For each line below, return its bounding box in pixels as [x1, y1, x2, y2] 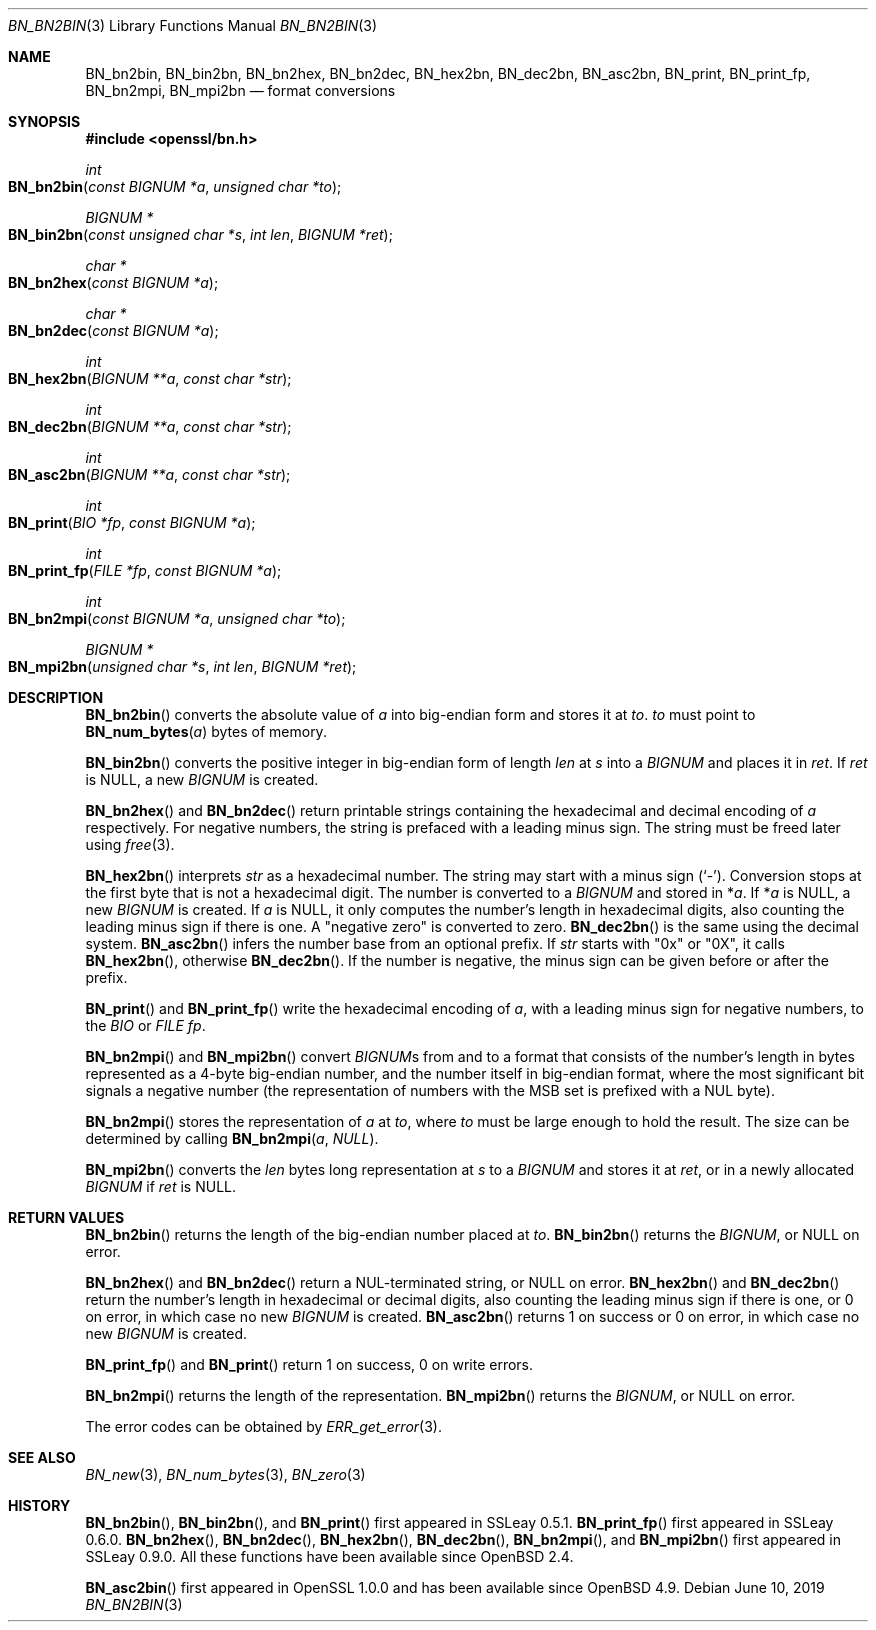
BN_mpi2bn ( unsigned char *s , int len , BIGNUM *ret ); [8, 658, 357, 675]
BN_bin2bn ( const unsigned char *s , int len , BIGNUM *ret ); [8, 226, 393, 243]
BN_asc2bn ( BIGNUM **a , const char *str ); [8, 466, 291, 483]
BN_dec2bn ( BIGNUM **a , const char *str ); [8, 418, 292, 435]
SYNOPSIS [8, 113, 81, 130]
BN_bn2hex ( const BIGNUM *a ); [8, 274, 219, 291]
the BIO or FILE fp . [85, 1017, 206, 1034]
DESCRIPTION [8, 689, 104, 706]
